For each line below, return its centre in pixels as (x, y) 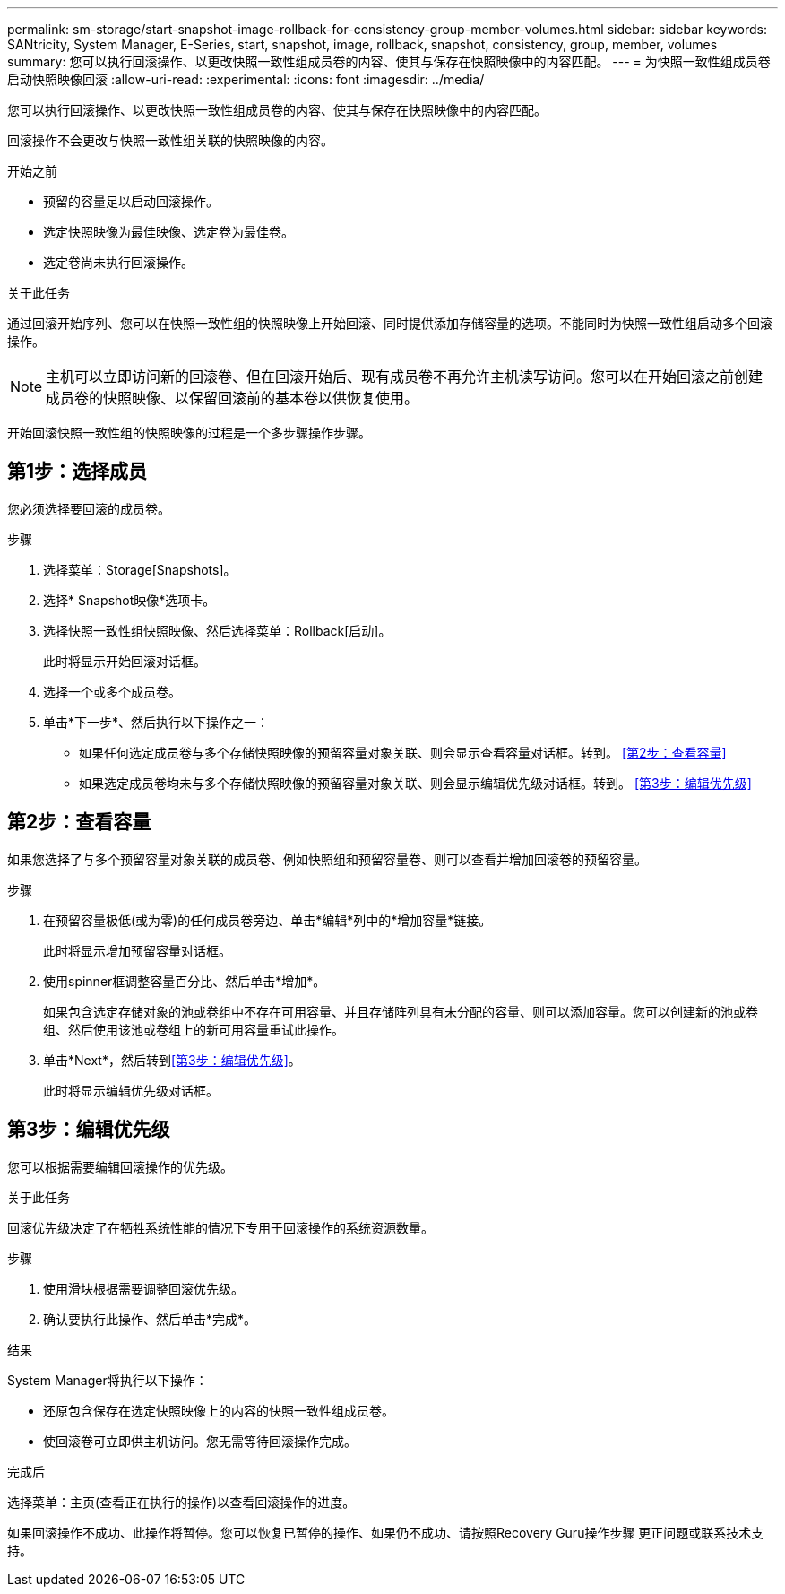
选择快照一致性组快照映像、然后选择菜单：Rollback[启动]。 (217, 630)
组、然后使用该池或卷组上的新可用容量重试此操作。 (194, 1029)
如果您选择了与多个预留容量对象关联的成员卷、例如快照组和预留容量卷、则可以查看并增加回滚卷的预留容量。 (327, 859)
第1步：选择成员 (78, 472)
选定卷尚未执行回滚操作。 (118, 262)
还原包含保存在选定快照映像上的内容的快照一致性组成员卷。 (219, 1410)
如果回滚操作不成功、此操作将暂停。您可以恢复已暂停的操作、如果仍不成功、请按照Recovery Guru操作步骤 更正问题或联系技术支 (386, 1532)
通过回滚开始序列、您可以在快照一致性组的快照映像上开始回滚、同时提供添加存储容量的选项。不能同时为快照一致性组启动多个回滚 (390, 323)
